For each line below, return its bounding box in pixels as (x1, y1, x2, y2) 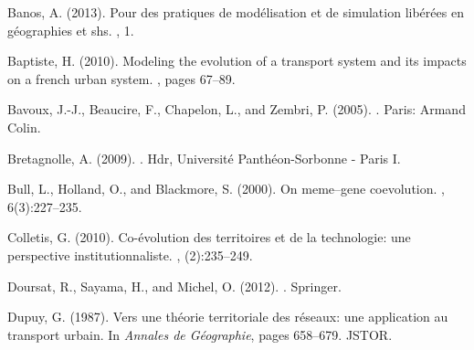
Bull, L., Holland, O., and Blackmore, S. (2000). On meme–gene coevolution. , (7, 179, 445, 198)
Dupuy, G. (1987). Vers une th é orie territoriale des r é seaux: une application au (7, 307, 448, 326)
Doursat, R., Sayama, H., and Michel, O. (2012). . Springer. (7, 276, 342, 295)
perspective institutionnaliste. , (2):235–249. (7, 245, 253, 264)
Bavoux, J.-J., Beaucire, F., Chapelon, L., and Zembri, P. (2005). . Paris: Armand (7, 100, 466, 119)
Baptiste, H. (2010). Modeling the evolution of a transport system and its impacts (7, 51, 467, 70)
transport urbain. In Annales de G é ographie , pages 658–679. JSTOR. (7, 324, 393, 344)
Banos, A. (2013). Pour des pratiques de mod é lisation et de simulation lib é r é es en (7, 3, 464, 21)
